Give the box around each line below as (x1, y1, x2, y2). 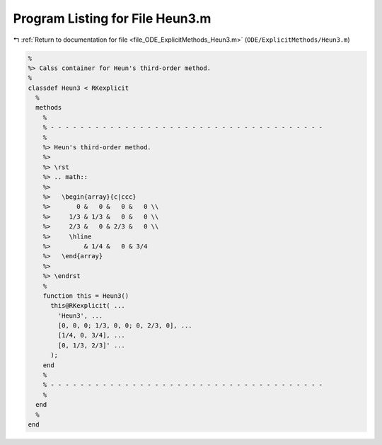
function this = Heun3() (42, 291, 129, 300)
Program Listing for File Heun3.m (13, 11, 212, 26)
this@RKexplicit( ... (50, 301, 125, 310)
